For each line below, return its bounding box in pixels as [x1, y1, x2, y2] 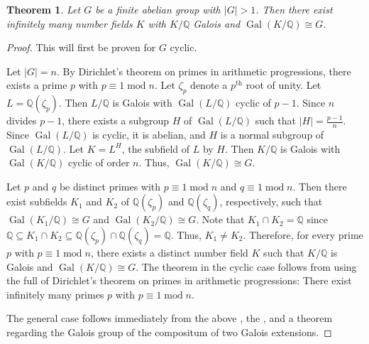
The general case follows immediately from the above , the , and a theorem [6, 311, 333, 326]
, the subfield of [121, 141, 190, 156]
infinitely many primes [6, 286, 104, 301]
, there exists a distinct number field [90, 244, 248, 259]
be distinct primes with [59, 178, 161, 193]
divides [6, 113, 37, 128]
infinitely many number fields [6, 16, 133, 31]
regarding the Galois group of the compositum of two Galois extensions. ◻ [6, 324, 332, 339]
